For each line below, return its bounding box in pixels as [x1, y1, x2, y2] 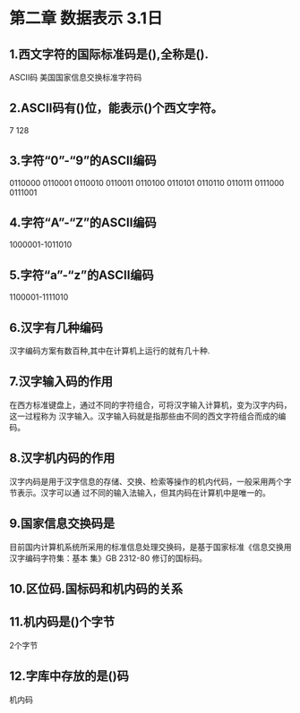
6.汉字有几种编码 [9, 319, 104, 335]
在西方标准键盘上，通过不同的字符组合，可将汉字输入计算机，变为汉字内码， [9, 399, 292, 410]
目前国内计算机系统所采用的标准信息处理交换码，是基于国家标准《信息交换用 [9, 541, 292, 552]
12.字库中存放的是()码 [9, 668, 130, 684]
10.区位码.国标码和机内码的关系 [9, 581, 184, 596]
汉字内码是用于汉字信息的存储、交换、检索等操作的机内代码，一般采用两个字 [9, 476, 292, 487]
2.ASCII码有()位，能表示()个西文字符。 [9, 100, 224, 116]
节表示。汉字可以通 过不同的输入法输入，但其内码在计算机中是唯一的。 [9, 487, 270, 497]
